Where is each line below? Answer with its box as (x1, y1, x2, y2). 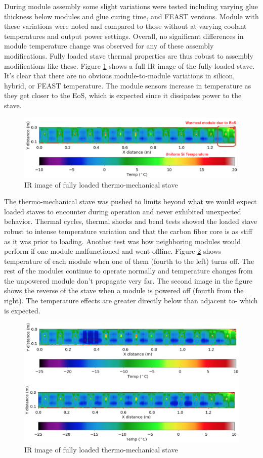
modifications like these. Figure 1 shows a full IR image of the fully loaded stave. (4, 60, 255, 71)
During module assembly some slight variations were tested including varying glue (4, 1, 258, 11)
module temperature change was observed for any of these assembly (4, 40, 214, 51)
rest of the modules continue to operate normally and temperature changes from (4, 265, 253, 276)
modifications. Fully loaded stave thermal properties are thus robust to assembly (4, 50, 253, 61)
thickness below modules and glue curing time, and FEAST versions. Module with (4, 11, 259, 21)
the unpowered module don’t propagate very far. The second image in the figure (4, 275, 253, 286)
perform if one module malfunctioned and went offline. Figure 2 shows (4, 246, 222, 256)
